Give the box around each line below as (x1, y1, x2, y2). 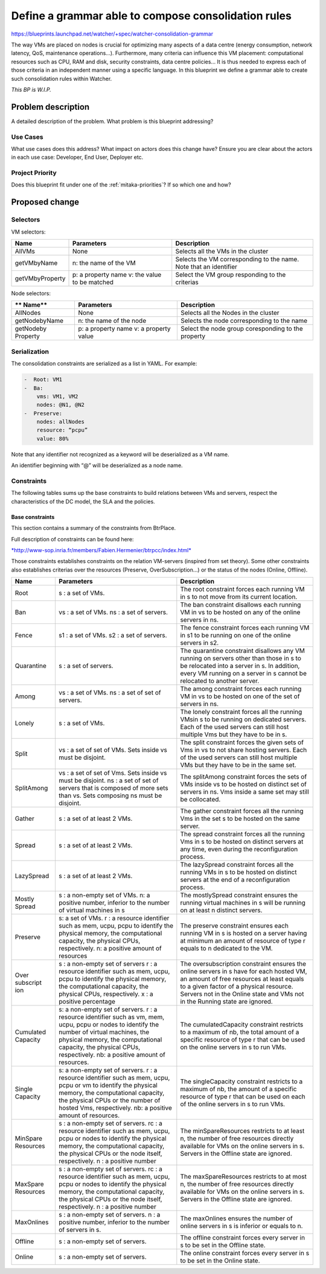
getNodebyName (14, 317, 63, 325)
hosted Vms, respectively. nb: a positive (58, 1104, 172, 1112)
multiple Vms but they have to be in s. (180, 730, 287, 739)
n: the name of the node (78, 317, 147, 325)
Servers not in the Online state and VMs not (180, 990, 304, 998)
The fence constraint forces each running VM (180, 623, 310, 632)
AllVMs (14, 247, 36, 256)
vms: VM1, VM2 (36, 393, 78, 400)
